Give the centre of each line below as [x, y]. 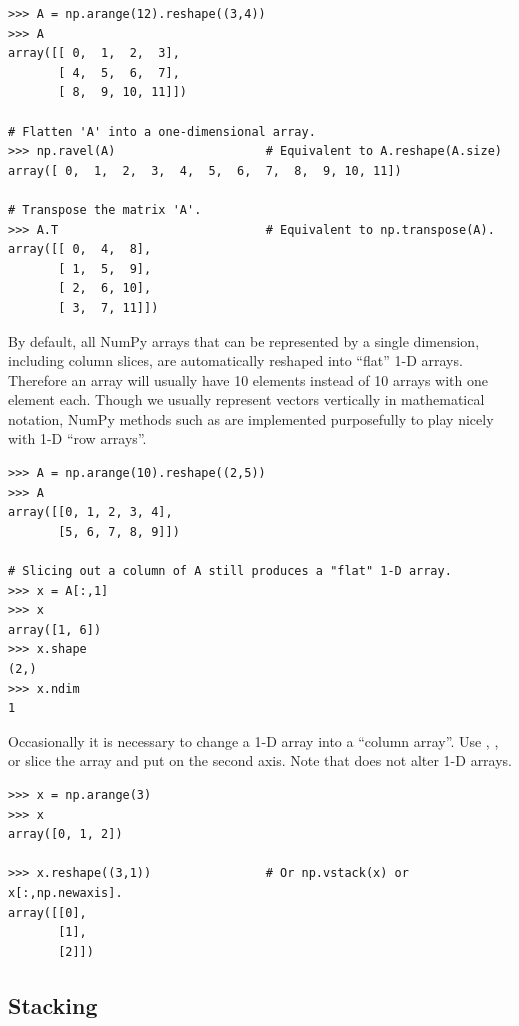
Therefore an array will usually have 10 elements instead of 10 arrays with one [248, 379]
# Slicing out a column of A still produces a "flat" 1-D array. [230, 571]
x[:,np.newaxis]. [65, 892]
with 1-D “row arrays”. [77, 438]
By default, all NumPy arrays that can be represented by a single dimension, [244, 340]
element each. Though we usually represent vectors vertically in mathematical [246, 399]
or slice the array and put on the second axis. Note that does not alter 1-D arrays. [260, 760]
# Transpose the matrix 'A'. [105, 209]
